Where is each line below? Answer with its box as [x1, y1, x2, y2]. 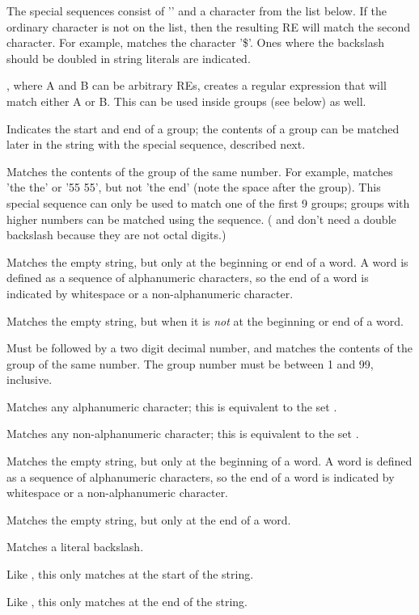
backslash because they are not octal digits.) [6, 226, 226, 243]
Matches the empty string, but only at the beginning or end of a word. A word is [6, 253, 408, 270]
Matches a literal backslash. [6, 538, 144, 555]
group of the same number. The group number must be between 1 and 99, [6, 355, 374, 372]
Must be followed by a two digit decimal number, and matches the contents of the [6, 339, 413, 356]
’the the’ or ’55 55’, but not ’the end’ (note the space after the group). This [6, 179, 381, 196]
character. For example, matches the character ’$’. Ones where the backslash [6, 34, 384, 51]
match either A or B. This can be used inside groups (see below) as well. [6, 92, 366, 109]
